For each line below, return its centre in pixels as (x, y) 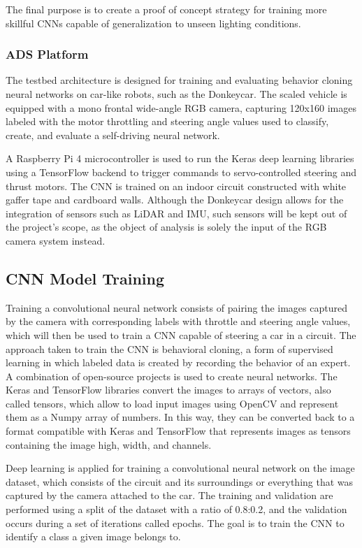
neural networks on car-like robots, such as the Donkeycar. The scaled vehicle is (176, 94)
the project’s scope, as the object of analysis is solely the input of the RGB (166, 227)
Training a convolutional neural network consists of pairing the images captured (176, 307)
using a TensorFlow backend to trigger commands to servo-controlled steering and (181, 172)
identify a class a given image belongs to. (93, 536)
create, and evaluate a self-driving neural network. (113, 135)
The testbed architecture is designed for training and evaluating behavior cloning (179, 80)
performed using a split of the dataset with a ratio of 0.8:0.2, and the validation (176, 509)
